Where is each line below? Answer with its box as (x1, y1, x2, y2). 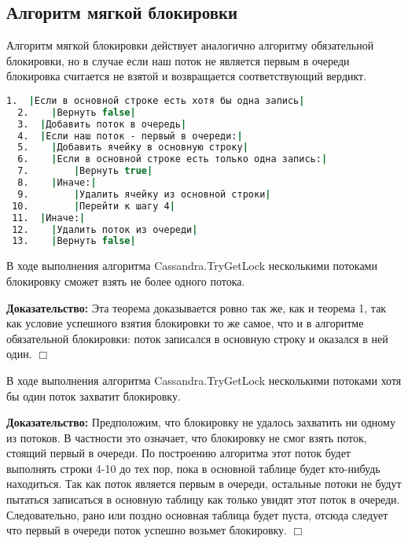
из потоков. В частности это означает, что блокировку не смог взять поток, (6, 429, 367, 445)
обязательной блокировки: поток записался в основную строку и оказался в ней (6, 330, 388, 346)
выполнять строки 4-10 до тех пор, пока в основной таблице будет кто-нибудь (6, 460, 380, 476)
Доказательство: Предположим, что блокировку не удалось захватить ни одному (6, 414, 395, 430)
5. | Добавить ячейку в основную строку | (17, 142, 248, 153)
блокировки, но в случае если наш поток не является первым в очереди (6, 52, 350, 68)
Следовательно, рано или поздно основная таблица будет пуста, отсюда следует (6, 506, 388, 523)
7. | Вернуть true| (17, 165, 153, 177)
